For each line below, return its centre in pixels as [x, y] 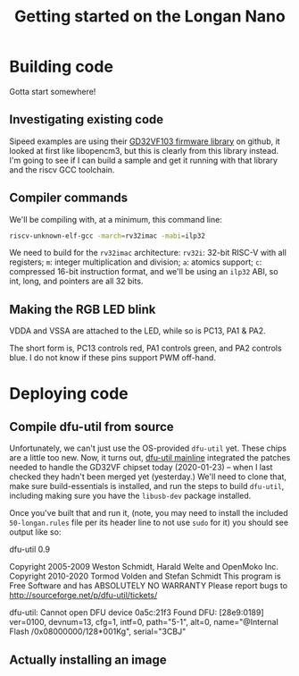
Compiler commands [69, 198]
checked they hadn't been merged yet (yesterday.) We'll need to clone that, [148, 477]
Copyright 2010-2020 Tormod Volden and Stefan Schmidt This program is [145, 576]
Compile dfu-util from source [91, 427]
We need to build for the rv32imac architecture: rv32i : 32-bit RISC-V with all [148, 253]
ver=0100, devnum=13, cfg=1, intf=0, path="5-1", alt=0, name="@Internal [144, 622]
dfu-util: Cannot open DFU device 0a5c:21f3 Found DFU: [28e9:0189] [137, 613]
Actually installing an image [88, 659]
